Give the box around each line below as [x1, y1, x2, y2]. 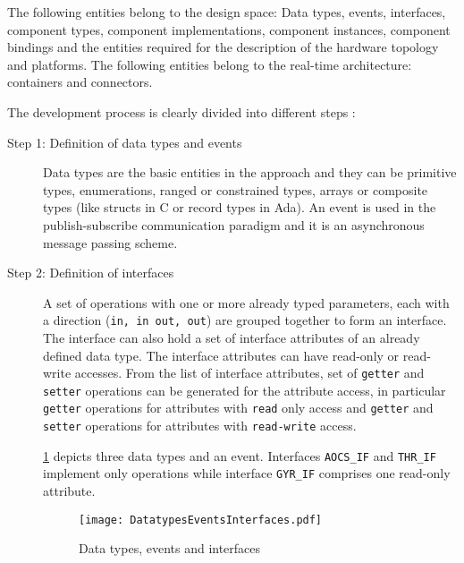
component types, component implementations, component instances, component [7, 20, 451, 38]
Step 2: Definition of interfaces [7, 263, 174, 282]
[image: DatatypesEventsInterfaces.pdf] [79, 513, 323, 526]
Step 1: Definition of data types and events [7, 132, 242, 151]
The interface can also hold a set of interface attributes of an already [43, 328, 420, 346]
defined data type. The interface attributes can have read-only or [43, 345, 400, 364]
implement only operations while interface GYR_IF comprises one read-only [43, 464, 451, 482]
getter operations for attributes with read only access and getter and [43, 398, 434, 417]
